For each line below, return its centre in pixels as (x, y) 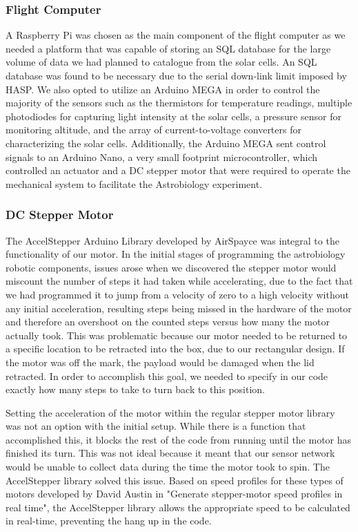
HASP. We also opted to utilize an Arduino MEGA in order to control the (163, 89)
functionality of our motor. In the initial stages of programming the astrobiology (176, 254)
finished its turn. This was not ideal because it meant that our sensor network (170, 453)
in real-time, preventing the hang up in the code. (109, 521)
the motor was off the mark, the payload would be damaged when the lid (160, 362)
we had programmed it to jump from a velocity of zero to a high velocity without (177, 294)
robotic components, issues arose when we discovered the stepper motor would (171, 267)
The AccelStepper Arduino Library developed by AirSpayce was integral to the (172, 240)
